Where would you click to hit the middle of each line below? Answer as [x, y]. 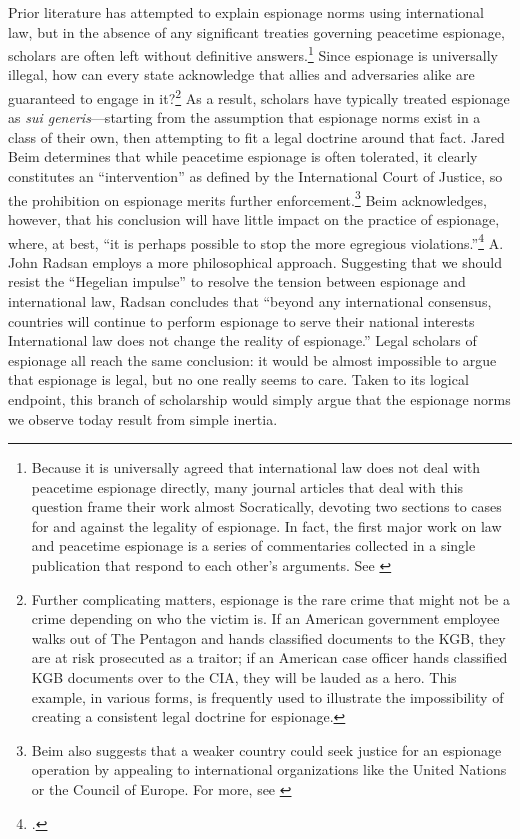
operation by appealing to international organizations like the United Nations [269, 769]
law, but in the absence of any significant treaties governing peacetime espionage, [256, 31]
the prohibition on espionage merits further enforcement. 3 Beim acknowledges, [247, 198]
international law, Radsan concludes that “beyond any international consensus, [250, 300]
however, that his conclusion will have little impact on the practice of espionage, [254, 218]
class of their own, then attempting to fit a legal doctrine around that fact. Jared [256, 136]
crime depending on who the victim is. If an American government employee [265, 618]
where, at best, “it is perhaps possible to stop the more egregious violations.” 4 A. [256, 241]
